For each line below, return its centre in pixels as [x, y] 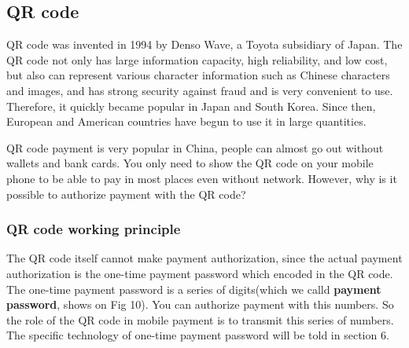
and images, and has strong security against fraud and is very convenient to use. [200, 90]
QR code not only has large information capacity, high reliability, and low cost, [197, 59]
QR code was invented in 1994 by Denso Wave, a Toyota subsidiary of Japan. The [204, 44]
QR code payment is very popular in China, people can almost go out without [195, 147]
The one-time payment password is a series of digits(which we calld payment [194, 289]
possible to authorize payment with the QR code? [126, 194]
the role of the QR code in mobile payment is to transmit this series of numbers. [200, 319]
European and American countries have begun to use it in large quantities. [186, 121]
